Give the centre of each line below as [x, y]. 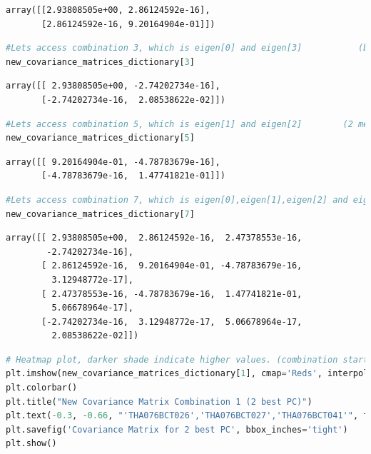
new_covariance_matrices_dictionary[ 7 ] [100, 214]
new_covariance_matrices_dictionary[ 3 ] [100, 62]
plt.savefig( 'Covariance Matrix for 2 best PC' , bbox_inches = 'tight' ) [177, 429]
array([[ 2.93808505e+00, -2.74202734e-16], [113, 86]
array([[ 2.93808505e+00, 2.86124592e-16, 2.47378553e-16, [154, 238]
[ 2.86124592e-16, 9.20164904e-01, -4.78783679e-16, [172, 266]
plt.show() [31, 444]
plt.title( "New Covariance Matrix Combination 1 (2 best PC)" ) [159, 402]
